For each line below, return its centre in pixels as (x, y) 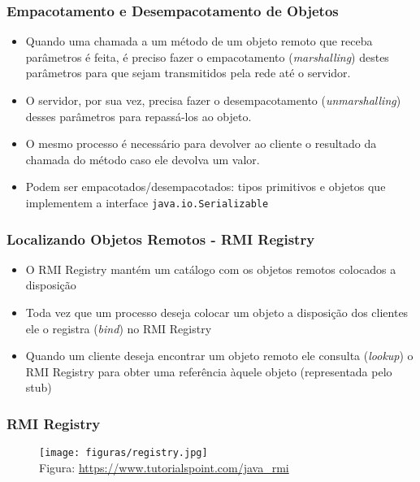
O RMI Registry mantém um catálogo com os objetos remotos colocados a (211, 269)
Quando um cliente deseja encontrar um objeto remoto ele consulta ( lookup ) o (219, 356)
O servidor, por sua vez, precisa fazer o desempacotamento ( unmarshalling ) (213, 100)
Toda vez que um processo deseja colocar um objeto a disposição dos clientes (217, 313)
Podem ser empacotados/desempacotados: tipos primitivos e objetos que (206, 187)
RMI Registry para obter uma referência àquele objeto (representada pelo (209, 371)
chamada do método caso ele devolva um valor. (143, 159)
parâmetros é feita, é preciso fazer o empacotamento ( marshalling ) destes (207, 56)
